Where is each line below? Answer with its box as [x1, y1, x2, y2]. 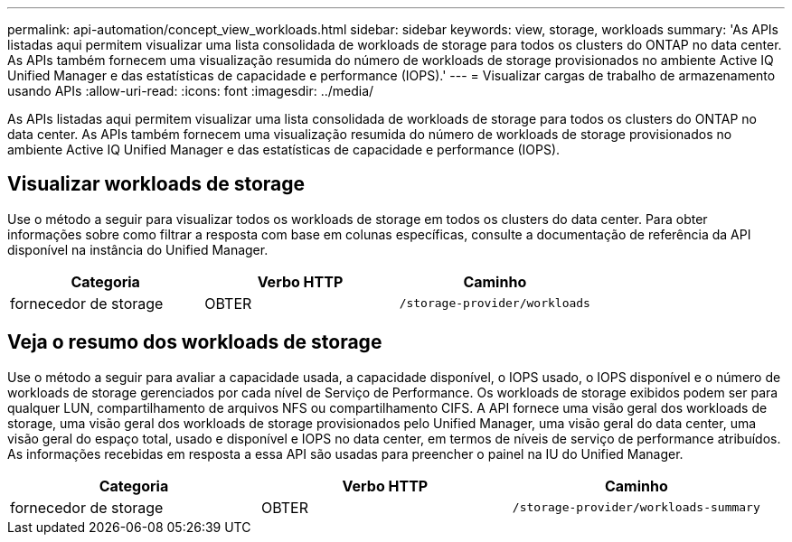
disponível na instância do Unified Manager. [7, 241, 269, 257]
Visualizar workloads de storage [7, 173, 306, 196]
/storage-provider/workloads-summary [512, 500, 760, 515]
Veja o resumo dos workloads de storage [7, 331, 382, 354]
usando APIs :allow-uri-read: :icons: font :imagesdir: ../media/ [7, 83, 374, 98]
